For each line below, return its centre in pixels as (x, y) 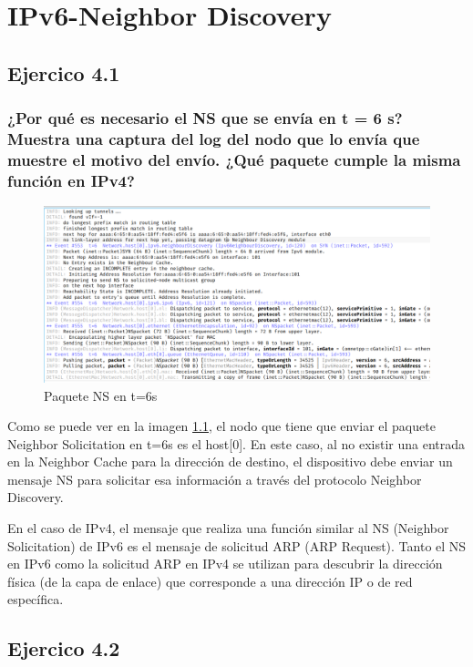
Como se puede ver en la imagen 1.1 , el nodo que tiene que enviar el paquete (221, 426)
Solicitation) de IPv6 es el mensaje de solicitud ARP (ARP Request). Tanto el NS (237, 545)
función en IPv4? (71, 180)
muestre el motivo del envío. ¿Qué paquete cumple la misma (234, 159)
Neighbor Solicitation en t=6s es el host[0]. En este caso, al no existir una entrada (236, 443)
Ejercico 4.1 (64, 72)
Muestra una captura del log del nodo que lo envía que (214, 139)
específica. (36, 599)
